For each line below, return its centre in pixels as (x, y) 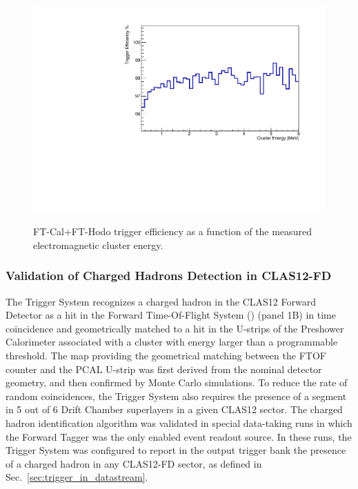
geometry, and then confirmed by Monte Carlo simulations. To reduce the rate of (177, 382)
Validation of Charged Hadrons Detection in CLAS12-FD (169, 276)
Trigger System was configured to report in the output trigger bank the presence (176, 450)
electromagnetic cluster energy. (98, 244)
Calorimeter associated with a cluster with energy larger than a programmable (172, 342)
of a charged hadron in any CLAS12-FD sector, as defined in (134, 463)
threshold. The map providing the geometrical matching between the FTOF (166, 356)
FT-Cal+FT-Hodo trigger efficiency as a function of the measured (172, 231)
